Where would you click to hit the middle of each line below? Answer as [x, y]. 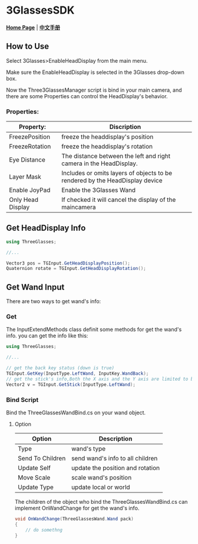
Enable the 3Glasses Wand [99, 190]
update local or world [101, 487]
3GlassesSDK [40, 10]
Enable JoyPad [30, 190]
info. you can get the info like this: [47, 336]
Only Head [24, 200]
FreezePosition [30, 137]
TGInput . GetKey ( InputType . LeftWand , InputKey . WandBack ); [77, 374]
